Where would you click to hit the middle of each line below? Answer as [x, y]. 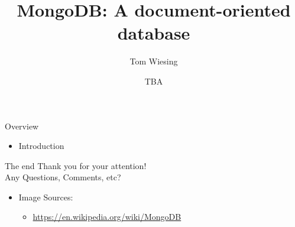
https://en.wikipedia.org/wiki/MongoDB [107, 217]
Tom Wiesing [154, 61]
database [154, 33]
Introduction [41, 146]
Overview [22, 126]
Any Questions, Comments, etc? [63, 177]
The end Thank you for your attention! [76, 165]
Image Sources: [46, 197]
